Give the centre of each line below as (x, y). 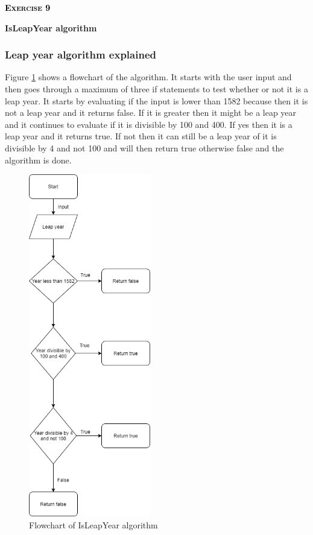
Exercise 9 (28, 7)
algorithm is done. (38, 160)
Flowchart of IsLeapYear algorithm (93, 524)
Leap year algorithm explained (81, 55)
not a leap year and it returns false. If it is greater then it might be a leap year (151, 112)
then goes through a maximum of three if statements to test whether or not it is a (156, 89)
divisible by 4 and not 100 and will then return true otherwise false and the (144, 147)
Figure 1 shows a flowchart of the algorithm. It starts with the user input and (148, 77)
